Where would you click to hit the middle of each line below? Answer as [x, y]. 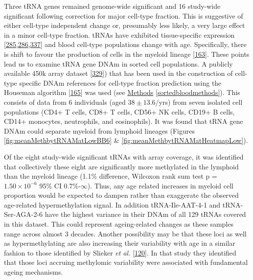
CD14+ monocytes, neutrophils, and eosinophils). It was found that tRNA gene [124, 121]
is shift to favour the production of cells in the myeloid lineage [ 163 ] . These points [127, 54]
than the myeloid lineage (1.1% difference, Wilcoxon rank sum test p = [111, 176]
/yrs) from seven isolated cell [199, 102]
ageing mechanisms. [34, 272]
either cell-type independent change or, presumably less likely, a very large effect [125, 25]
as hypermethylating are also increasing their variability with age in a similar [120, 243]
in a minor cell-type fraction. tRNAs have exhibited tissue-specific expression [119, 35]
